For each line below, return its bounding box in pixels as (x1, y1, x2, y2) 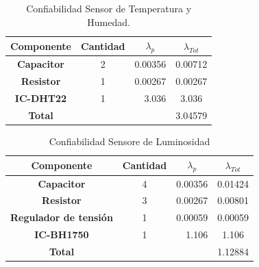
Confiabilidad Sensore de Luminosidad (49, 133, 210, 148)
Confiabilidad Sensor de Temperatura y (26, 1, 192, 15)
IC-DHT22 (14, 90, 67, 105)
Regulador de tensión (10, 210, 113, 225)
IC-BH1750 (34, 227, 89, 242)
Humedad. (87, 14, 130, 29)
